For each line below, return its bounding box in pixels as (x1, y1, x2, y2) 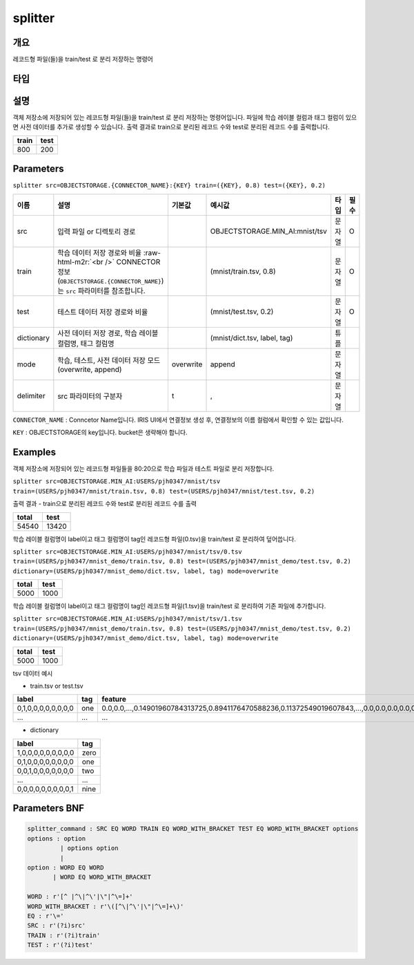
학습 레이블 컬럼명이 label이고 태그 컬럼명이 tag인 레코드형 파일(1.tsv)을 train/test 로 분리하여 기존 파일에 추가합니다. (12, 602, 326, 610)
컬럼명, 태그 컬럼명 (57, 339, 115, 348)
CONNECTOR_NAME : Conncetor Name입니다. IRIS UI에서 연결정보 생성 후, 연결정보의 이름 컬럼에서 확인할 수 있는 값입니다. (12, 415, 344, 424)
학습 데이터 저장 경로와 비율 (57, 247, 142, 257)
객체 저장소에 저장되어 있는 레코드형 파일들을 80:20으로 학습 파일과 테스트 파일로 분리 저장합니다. (12, 464, 275, 473)
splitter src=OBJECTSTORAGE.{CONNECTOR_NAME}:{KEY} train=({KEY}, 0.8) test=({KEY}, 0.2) (12, 182, 326, 189)
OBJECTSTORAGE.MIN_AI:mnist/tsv (210, 226, 327, 236)
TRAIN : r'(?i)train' (27, 931, 101, 939)
